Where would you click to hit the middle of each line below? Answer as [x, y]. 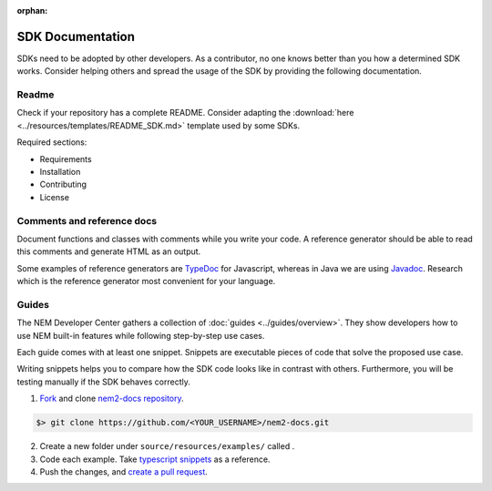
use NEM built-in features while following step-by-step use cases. [141, 335]
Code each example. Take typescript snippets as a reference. [155, 459]
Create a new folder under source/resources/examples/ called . [167, 446]
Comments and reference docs [87, 220]
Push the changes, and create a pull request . [124, 471]
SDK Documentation [76, 36]
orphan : [32, 10]
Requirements [66, 159]
